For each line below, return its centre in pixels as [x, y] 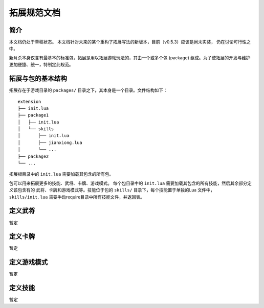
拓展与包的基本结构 [38, 79]
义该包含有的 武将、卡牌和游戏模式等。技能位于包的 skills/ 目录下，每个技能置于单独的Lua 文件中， [112, 190]
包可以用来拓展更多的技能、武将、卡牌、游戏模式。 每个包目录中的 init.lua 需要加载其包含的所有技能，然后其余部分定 [130, 183]
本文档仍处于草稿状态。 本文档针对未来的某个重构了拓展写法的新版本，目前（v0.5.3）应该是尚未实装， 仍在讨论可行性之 [130, 42]
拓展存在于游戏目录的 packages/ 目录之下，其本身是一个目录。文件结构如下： [88, 90]
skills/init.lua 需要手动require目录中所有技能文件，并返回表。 [77, 197]
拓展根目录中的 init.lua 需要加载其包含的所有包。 [61, 174]
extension [29, 101]
